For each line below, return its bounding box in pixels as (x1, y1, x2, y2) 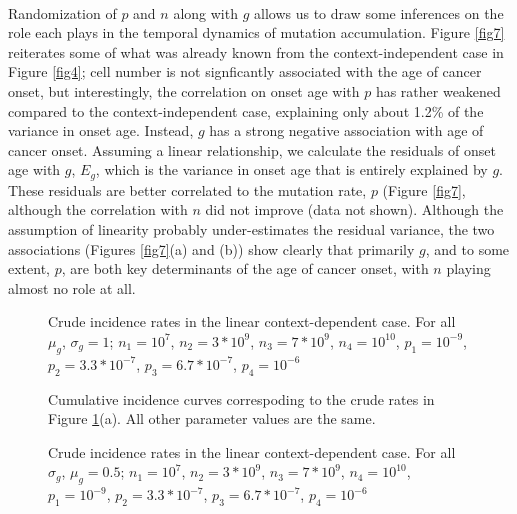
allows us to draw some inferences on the (253, 2, 504, 23)
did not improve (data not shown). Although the (205, 199, 504, 220)
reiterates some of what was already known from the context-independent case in (8, 41, 504, 62)
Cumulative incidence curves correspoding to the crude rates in (48, 388, 435, 409)
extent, (8, 258, 50, 279)
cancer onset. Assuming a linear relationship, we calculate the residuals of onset (8, 139, 496, 160)
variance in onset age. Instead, (8, 120, 194, 141)
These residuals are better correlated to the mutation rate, (8, 179, 367, 200)
